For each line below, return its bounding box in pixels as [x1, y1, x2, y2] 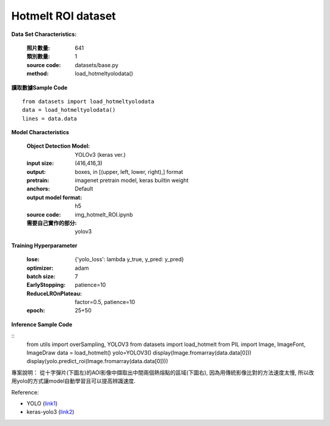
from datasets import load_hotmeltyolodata [22, 98, 155, 105]
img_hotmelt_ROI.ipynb [75, 211, 133, 218]
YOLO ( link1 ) [26, 400, 58, 407]
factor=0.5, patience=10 [75, 298, 136, 306]
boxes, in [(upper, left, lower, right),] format [75, 168, 183, 175]
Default [75, 185, 94, 192]
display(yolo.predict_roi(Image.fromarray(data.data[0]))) [26, 358, 168, 365]
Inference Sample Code [11, 320, 73, 328]
